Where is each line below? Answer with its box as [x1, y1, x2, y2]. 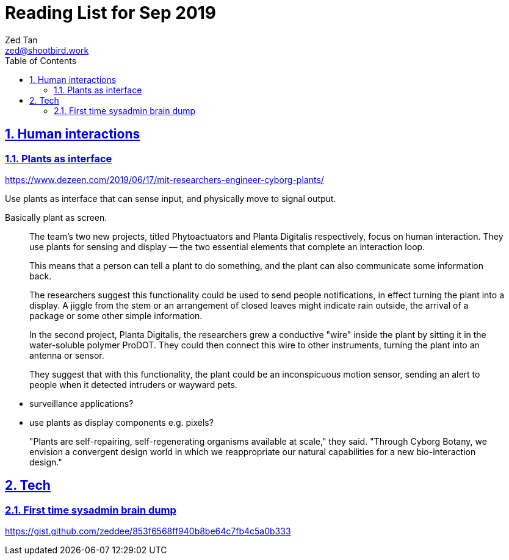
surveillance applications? [29, 398, 134, 409]
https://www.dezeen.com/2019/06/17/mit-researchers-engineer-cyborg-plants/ [5, 174, 324, 185]
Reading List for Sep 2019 [5, 2, 217, 23]
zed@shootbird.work [5, 45, 89, 56]
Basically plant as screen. [5, 212, 107, 223]
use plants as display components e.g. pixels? [29, 417, 214, 428]
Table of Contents [5, 55, 77, 66]
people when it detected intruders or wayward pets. [29, 379, 237, 390]
